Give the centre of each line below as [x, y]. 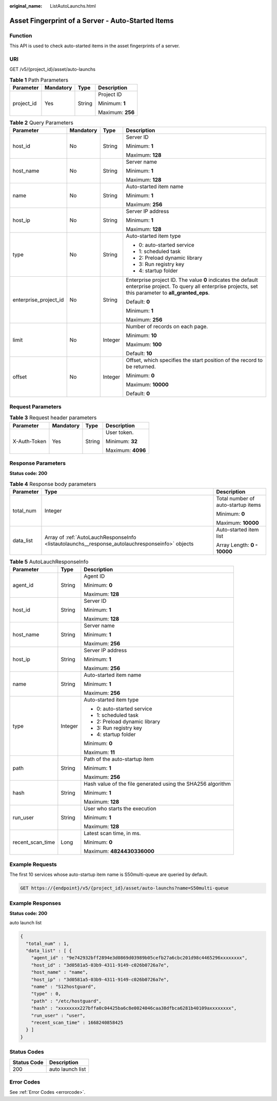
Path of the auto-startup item [119, 759]
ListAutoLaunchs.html [73, 6]
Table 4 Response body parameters [53, 484]
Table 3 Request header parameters [53, 417]
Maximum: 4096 [126, 450]
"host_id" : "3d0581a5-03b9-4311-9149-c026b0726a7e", [100, 965]
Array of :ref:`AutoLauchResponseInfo [90, 538]
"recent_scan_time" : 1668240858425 [77, 1022]
